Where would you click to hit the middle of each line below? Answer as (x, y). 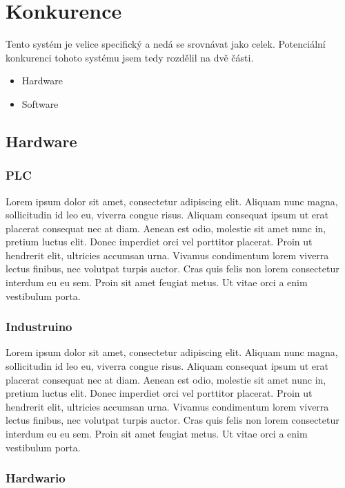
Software (40, 103)
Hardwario (36, 478)
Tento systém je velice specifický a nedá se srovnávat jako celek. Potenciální (166, 44)
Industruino (39, 327)
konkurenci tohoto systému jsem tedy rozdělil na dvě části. (130, 57)
